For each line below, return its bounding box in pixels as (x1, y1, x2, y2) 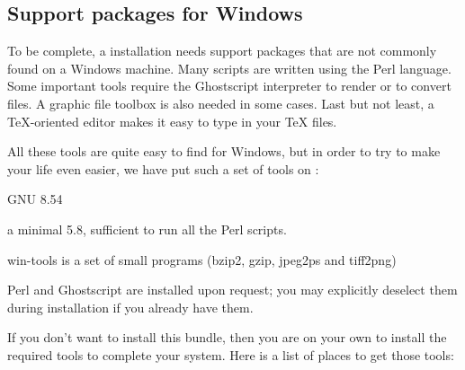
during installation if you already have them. (7, 297, 254, 316)
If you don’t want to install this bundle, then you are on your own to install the (7, 328, 447, 347)
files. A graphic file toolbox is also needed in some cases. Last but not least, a (7, 93, 434, 112)
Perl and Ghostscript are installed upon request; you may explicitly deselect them (7, 280, 458, 299)
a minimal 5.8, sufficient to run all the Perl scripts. (7, 219, 287, 238)
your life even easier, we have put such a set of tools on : (7, 159, 319, 178)
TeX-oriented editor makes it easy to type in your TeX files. (7, 111, 337, 130)
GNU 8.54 (7, 189, 63, 208)
